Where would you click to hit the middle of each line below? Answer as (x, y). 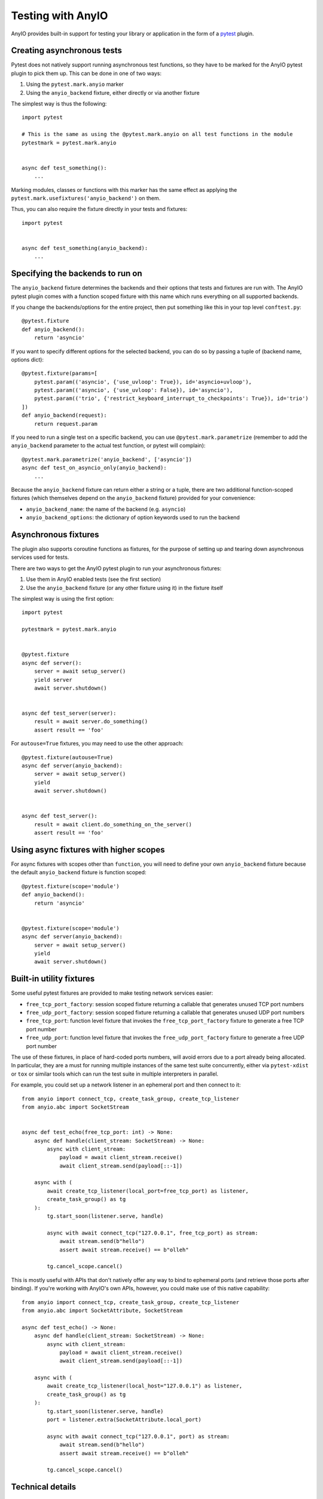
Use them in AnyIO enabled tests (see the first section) (94, 579)
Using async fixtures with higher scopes (88, 849)
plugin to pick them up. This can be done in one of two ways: (86, 73)
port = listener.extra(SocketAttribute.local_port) (124, 1420)
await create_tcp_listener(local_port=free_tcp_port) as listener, (148, 1191)
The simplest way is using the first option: (63, 599)
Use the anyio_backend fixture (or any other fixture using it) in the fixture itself (125, 588)
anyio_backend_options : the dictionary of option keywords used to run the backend (133, 517)
